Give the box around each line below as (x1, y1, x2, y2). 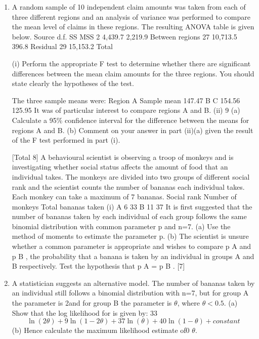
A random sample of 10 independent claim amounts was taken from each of (12, 2, 246, 12)
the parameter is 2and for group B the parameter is (12, 298, 172, 308)
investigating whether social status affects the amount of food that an (12, 161, 228, 172)
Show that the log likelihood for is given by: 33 (12, 307, 157, 318)
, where (177, 298, 200, 308)
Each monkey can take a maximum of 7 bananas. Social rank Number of (12, 191, 237, 202)
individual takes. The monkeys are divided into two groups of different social (12, 171, 250, 182)
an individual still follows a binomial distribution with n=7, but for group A (12, 287, 249, 298)
